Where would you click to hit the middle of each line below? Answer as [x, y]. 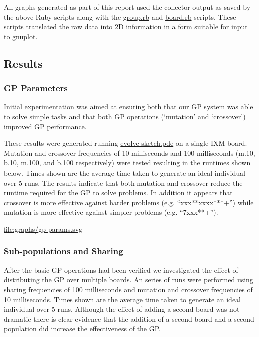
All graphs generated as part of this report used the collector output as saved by [127, 7]
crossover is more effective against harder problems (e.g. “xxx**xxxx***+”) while [129, 202]
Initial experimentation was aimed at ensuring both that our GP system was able [129, 107]
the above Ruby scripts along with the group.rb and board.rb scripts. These [120, 16]
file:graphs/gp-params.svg [43, 228]
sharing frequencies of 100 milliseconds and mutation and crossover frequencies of [128, 289]
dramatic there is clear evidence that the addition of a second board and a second [129, 319]
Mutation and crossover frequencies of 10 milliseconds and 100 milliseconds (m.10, [130, 153]
